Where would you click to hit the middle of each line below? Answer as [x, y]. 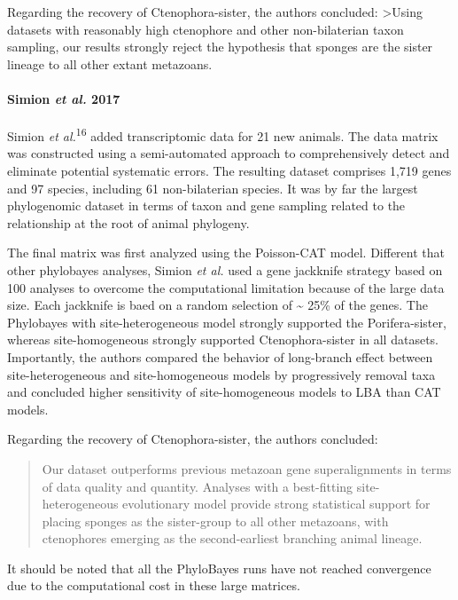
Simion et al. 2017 [64, 98]
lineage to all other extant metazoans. [110, 63]
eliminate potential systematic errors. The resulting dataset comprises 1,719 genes [229, 171]
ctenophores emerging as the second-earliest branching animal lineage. [232, 538]
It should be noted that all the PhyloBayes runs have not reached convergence [219, 568]
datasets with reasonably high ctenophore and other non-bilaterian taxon [206, 29]
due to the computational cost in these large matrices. [154, 585]
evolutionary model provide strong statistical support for [276, 504]
